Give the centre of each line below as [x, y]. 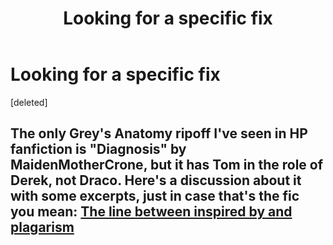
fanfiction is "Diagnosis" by [98, 149]
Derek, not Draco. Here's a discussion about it [156, 180]
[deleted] [29, 102]
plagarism [42, 227]
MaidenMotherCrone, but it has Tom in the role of [167, 165]
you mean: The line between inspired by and [151, 212]
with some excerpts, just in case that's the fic [155, 196]
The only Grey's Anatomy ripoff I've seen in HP [159, 133]
